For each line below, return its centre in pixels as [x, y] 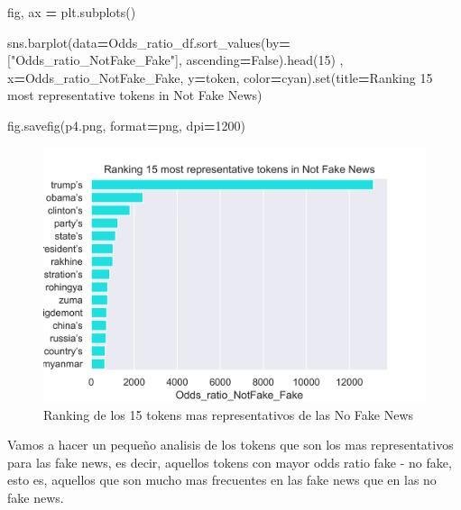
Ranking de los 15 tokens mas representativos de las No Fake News [229, 414]
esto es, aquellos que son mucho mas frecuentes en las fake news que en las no [222, 480]
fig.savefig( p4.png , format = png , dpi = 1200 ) [127, 125]
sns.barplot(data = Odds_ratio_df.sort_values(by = [149, 42]
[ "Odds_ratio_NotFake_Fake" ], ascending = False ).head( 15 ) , [175, 60]
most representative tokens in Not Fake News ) [135, 95]
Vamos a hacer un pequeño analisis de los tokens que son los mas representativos [230, 445]
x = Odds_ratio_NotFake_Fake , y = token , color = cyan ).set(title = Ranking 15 [220, 77]
